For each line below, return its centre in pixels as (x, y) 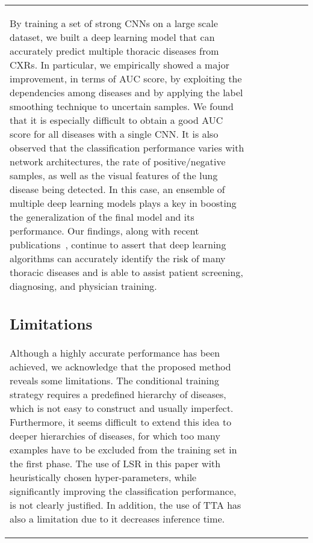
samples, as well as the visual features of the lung (114, 175)
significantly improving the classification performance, (123, 491)
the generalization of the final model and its (102, 217)
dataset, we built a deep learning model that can (112, 37)
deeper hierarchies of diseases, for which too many (115, 435)
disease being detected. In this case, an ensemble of (117, 189)
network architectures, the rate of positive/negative (118, 161)
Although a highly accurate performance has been (115, 352)
